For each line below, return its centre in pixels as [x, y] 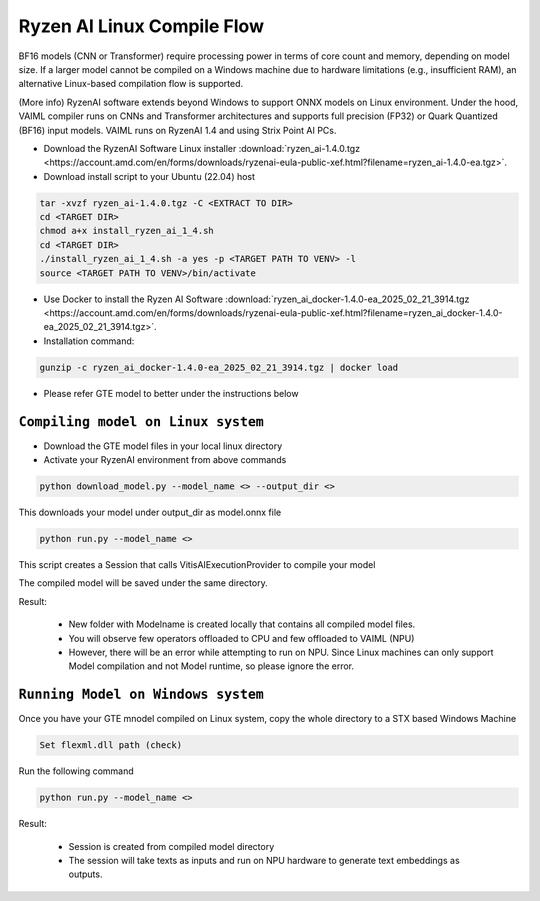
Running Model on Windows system [141, 694]
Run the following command [76, 771]
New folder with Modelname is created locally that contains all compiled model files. [242, 624]
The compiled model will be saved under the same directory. [143, 583]
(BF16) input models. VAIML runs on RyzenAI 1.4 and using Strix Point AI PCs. [177, 130]
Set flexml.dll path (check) [111, 745]
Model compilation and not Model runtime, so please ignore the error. [211, 666]
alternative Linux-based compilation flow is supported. [131, 84]
